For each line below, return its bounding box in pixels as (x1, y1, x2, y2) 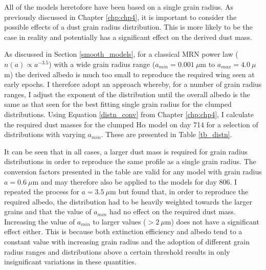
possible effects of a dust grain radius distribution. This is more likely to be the (4, 21, 253, 32)
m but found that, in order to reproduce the (110, 186, 249, 197)
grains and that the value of (4, 206, 92, 217)
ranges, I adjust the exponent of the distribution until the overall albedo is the (4, 88, 250, 99)
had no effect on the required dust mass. (109, 206, 236, 217)
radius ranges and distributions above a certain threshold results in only (4, 246, 230, 257)
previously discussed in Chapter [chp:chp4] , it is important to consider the (4, 11, 237, 22)
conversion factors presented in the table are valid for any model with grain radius (4, 166, 262, 176)
